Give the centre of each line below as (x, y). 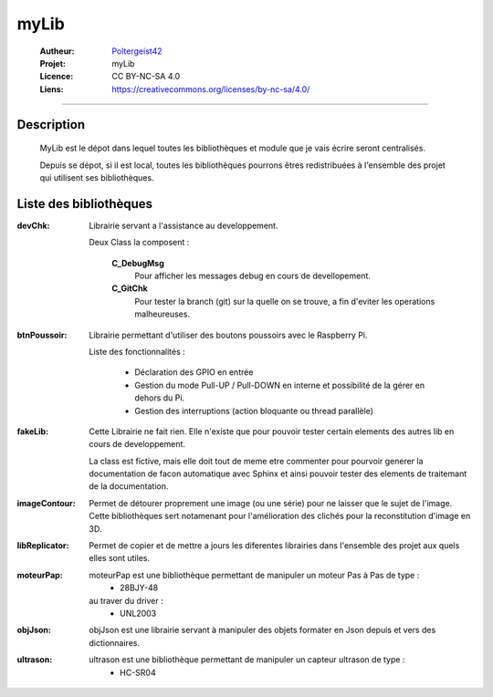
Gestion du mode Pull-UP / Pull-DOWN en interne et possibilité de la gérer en (279, 385)
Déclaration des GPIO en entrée (194, 372)
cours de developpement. (137, 444)
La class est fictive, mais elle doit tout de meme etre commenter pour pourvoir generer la (256, 461)
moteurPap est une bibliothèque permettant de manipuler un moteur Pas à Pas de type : (254, 575)
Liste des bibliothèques (85, 204)
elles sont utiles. (120, 558)
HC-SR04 (138, 672)
